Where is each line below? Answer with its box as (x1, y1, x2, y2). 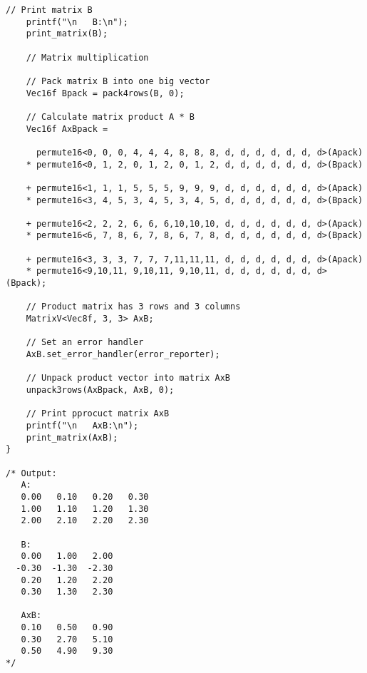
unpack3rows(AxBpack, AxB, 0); (26, 385, 175, 395)
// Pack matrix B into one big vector (26, 76, 210, 86)
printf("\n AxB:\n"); (26, 420, 139, 431)
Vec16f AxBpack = (26, 123, 108, 134)
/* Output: (6, 468, 57, 478)
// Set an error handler (26, 337, 144, 348)
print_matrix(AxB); (26, 432, 118, 443)
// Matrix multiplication (26, 52, 149, 63)
